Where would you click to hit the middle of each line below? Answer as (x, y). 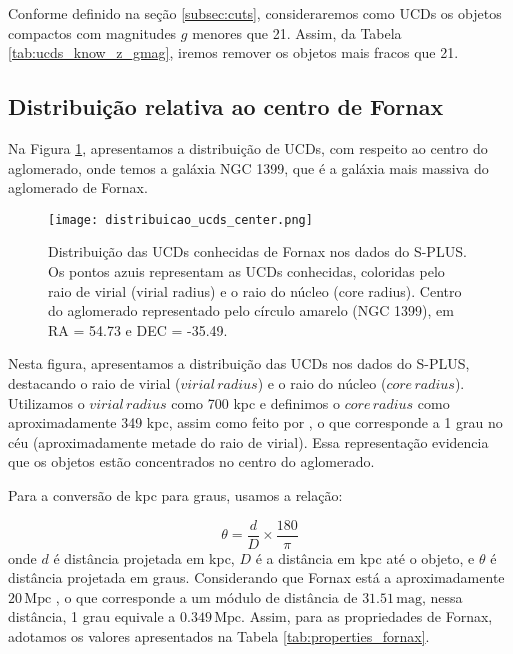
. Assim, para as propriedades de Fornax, (367, 616)
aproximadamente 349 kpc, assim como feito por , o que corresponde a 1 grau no (255, 422)
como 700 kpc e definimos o (256, 402)
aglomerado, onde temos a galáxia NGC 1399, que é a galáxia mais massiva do (248, 167)
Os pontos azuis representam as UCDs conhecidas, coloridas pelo (246, 271)
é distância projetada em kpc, (144, 557)
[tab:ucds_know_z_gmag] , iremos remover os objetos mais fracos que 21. (233, 52)
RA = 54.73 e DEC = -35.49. (138, 329)
